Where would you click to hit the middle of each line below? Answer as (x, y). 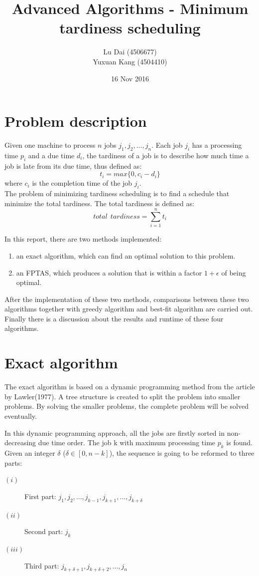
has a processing (217, 145)
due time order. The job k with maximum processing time (127, 442)
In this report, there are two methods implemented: (83, 239)
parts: (13, 462)
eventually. (21, 416)
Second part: (44, 531)
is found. (239, 442)
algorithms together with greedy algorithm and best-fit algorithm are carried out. (129, 309)
